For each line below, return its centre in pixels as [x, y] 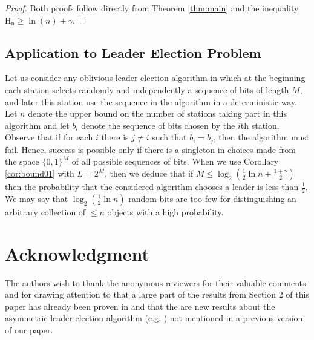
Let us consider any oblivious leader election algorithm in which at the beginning [155, 78]
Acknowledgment [77, 253]
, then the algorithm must [261, 137]
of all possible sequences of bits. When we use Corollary [175, 161]
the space [22, 161]
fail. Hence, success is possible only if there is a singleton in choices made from [150, 149]
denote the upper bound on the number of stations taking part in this [157, 113]
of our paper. [29, 329]
